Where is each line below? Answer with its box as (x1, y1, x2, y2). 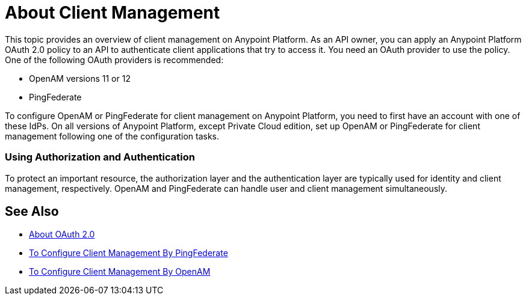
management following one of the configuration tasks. (5, 130, 220, 141)
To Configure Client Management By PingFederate (29, 248, 228, 259)
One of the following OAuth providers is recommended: (5, 54, 224, 65)
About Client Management (5, 2, 220, 23)
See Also (5, 203, 59, 219)
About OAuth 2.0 (29, 229, 95, 240)
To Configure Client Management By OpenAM (29, 266, 211, 277)
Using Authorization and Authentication (5, 151, 195, 164)
